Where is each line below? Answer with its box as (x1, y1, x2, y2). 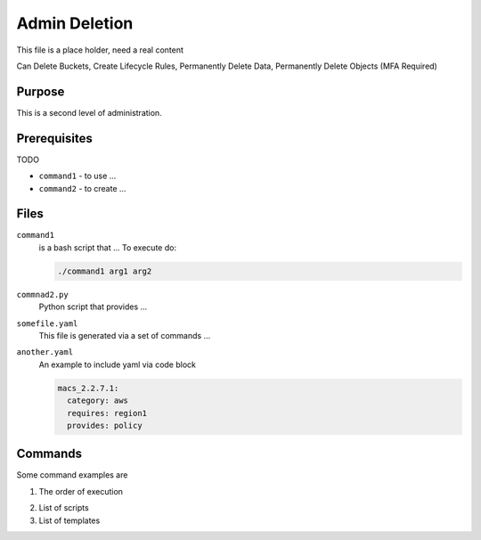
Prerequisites (16, 130, 93, 146)
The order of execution (38, 486, 124, 496)
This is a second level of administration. (16, 107, 162, 118)
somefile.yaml (16, 318, 78, 329)
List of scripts (38, 503, 89, 513)
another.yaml (16, 348, 74, 357)
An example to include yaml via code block (38, 359, 196, 370)
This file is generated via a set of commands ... (38, 330, 211, 340)
